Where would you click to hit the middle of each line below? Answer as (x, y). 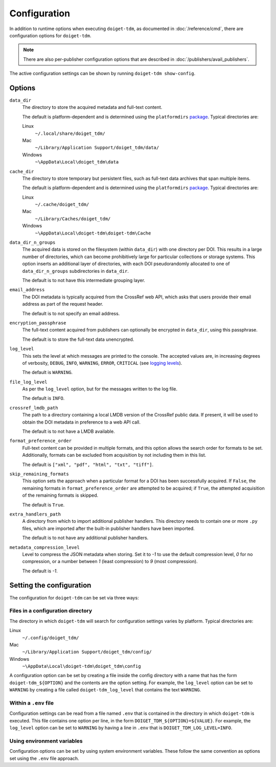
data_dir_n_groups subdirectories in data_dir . (75, 271)
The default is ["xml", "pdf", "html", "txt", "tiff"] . (88, 464)
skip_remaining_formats (39, 474)
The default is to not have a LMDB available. (68, 431)
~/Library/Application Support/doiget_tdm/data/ (97, 148)
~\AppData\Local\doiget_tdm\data (77, 162)
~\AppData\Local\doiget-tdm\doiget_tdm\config (82, 666)
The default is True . (43, 505)
